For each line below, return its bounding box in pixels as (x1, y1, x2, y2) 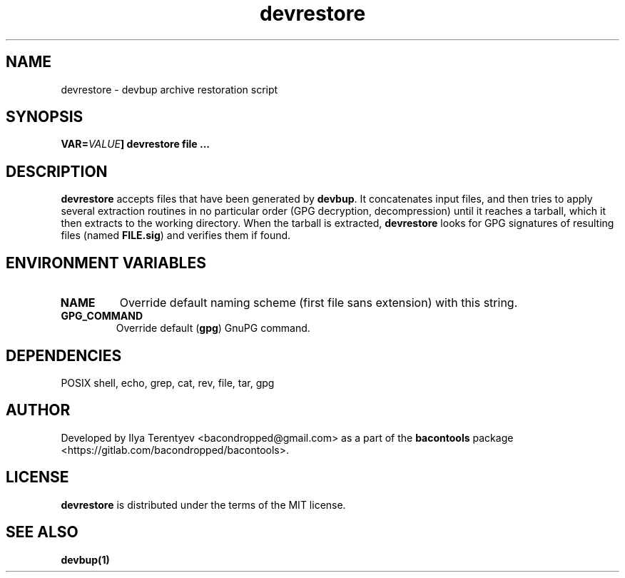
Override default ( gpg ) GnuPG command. (116, 322, 310, 335)
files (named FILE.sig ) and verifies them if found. (61, 229, 291, 242)
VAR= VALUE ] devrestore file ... (61, 138, 210, 151)
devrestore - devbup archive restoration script (61, 83, 278, 96)
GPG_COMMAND (61, 310, 143, 323)
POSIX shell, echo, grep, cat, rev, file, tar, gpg (61, 376, 275, 389)
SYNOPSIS (6, 108, 83, 126)
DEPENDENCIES (6, 346, 122, 365)
